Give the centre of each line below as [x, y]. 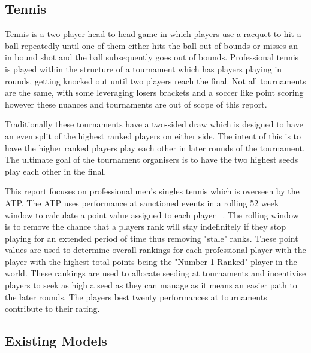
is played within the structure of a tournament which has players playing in [144, 69]
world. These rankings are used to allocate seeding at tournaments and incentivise [155, 273]
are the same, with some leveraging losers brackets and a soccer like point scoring [154, 92]
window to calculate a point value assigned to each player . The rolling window [152, 214]
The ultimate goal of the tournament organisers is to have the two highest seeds [152, 159]
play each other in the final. [56, 171]
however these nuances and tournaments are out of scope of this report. [136, 104]
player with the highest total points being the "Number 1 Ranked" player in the [151, 261]
